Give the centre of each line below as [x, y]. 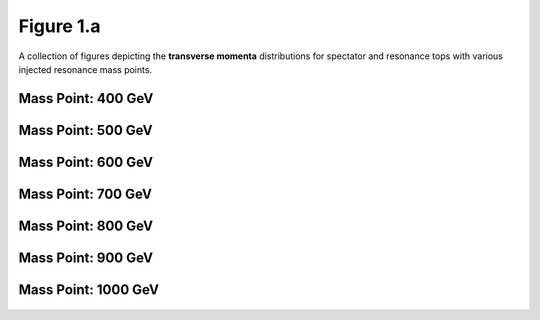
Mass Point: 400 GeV [86, 98]
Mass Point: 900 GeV [86, 257]
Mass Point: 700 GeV [85, 193]
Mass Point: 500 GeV [86, 130]
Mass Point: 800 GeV [86, 225]
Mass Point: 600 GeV [86, 161]
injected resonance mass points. [85, 69]
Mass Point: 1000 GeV [89, 289]
